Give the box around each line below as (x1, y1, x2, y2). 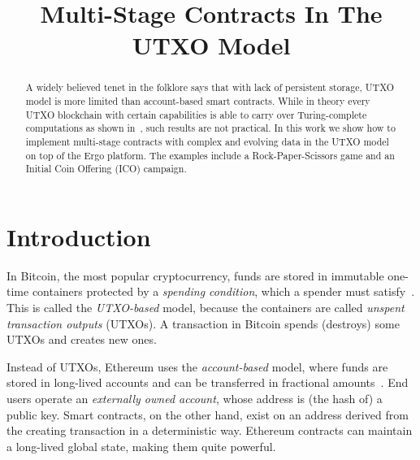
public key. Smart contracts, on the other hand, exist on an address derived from (6, 406, 409, 423)
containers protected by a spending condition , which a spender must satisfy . (32, 283, 415, 300)
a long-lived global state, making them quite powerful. (6, 437, 276, 454)
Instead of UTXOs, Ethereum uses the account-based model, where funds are (6, 358, 388, 375)
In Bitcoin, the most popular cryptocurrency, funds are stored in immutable (6, 267, 384, 284)
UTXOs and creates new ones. (6, 331, 157, 348)
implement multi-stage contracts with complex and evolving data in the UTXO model (25, 134, 389, 148)
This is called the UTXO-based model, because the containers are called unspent (6, 299, 405, 316)
